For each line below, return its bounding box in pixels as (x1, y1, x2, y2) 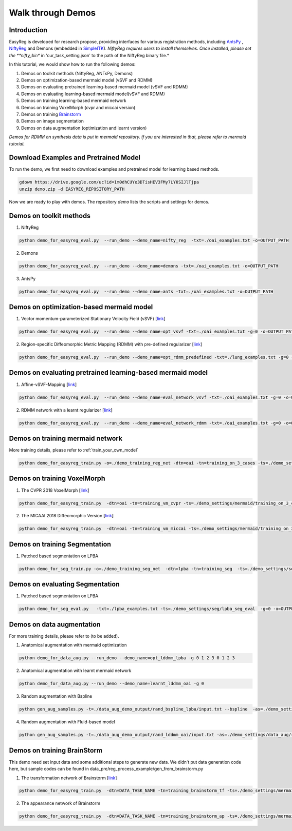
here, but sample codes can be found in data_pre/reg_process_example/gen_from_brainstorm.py (9, 766, 203, 772)
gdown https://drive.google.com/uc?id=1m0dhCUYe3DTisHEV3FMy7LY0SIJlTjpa (19, 180, 199, 185)
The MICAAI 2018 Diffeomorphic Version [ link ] (21, 513, 114, 519)
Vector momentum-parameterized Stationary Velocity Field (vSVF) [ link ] (21, 316, 165, 322)
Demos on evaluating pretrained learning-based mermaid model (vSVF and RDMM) (21, 84, 188, 90)
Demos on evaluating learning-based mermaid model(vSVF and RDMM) (21, 91, 165, 97)
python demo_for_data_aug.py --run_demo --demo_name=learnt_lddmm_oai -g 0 (19, 681, 204, 687)
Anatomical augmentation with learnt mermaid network (21, 668, 131, 673)
